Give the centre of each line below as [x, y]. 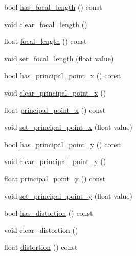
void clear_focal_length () [46, 24]
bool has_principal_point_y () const [63, 144]
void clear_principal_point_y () [55, 161]
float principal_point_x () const [55, 110]
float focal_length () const [46, 41]
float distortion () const [41, 247]
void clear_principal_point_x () [55, 92]
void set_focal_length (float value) [59, 58]
